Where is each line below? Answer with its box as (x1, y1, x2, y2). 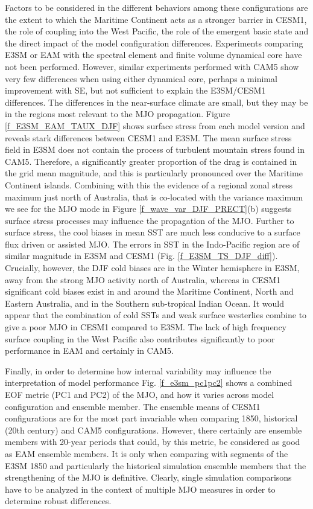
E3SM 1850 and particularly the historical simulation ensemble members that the (5, 459, 306, 472)
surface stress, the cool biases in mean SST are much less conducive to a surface (5, 226, 300, 238)
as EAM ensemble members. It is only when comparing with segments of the (5, 447, 288, 459)
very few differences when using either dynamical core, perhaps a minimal (5, 72, 277, 85)
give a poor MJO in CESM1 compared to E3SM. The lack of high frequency (5, 321, 287, 333)
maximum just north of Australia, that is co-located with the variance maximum (5, 190, 303, 203)
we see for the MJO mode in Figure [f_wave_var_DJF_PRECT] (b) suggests (5, 202, 292, 215)
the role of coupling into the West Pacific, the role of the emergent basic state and (5, 25, 309, 37)
